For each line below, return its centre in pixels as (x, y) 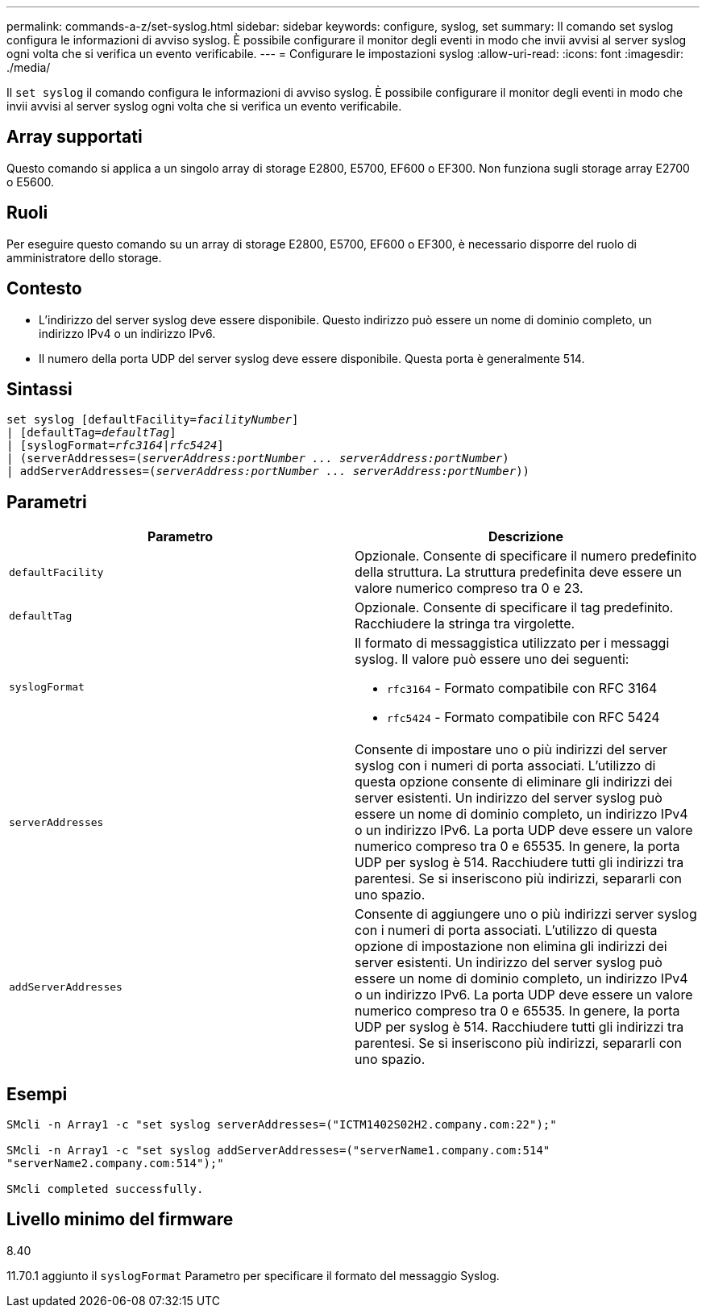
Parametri (47, 502)
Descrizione (526, 537)
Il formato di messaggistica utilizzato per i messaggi (512, 643)
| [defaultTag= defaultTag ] (91, 433)
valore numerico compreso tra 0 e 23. (469, 588)
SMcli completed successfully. (105, 1189)
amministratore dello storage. (84, 257)
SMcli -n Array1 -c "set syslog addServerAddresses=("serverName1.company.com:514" (278, 1151)
